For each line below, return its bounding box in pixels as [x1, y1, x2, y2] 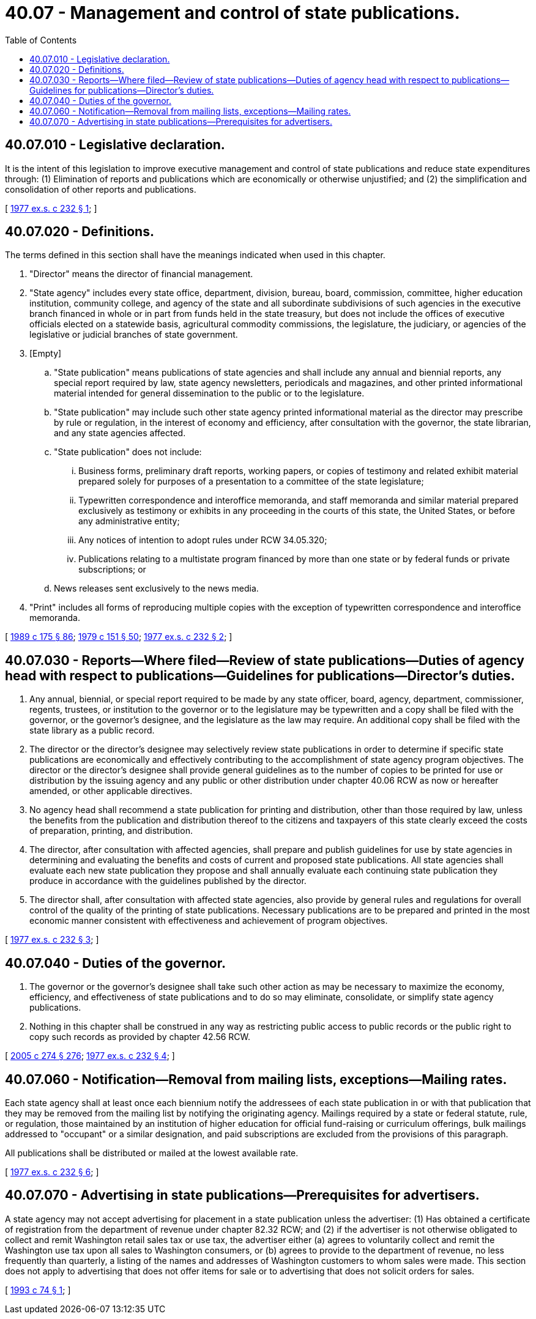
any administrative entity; [78, 516, 180, 527]
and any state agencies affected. [54, 428, 186, 439]
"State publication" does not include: [54, 447, 202, 458]
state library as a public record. [29, 725, 155, 736]
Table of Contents [5, 34, 77, 45]
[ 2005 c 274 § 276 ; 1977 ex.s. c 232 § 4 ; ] [5, 1050, 175, 1061]
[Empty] [29, 348, 62, 359]
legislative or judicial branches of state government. [29, 329, 238, 340]
